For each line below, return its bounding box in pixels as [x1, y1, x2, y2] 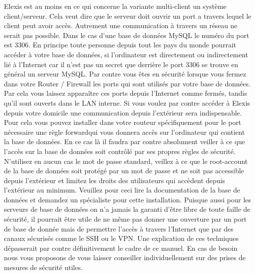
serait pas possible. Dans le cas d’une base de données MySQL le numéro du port [4, 30, 250, 40]
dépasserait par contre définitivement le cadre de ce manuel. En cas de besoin [4, 242, 238, 253]
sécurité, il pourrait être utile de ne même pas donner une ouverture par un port [4, 214, 247, 224]
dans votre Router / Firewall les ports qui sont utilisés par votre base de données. [4, 78, 251, 88]
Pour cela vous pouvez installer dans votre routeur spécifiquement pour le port [4, 117, 241, 127]
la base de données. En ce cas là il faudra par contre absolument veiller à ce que [4, 136, 245, 147]
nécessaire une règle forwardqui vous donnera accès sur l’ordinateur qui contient [4, 126, 245, 137]
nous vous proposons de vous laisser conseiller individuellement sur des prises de [4, 252, 246, 263]
